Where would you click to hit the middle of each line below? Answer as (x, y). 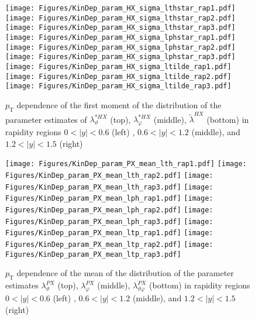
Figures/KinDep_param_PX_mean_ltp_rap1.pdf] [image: (109, 233)
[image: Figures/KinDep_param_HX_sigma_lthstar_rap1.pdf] (120, 8)
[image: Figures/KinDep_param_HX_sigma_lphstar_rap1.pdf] (120, 37)
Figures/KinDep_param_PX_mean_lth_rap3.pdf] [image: (109, 187)
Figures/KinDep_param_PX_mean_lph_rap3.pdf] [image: (109, 221)
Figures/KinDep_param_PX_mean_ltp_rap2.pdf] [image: (109, 245)
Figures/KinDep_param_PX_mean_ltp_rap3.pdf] (93, 254)
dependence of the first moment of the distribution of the (119, 104)
